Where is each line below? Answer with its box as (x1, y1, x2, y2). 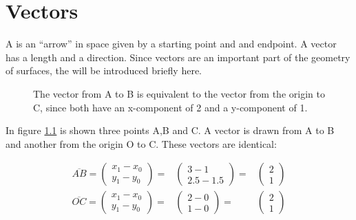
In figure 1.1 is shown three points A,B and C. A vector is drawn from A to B (6, 123, 335, 137)
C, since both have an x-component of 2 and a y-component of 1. (33, 100, 308, 114)
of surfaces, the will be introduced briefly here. (6, 63, 202, 78)
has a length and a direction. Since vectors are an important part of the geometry (6, 49, 350, 64)
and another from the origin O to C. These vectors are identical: (6, 136, 277, 151)
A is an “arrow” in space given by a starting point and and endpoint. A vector (6, 36, 337, 51)
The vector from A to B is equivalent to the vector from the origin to (33, 86, 325, 100)
